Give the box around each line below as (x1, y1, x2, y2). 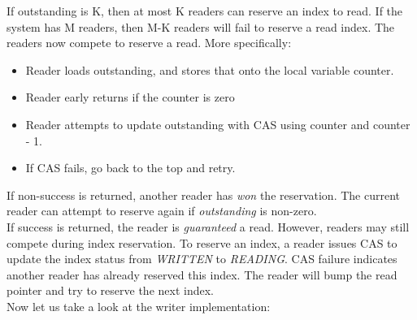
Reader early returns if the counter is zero (25, 89, 235, 106)
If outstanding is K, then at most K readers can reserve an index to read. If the (7, 2, 403, 19)
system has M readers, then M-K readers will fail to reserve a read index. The (7, 18, 395, 35)
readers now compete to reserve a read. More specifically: (7, 34, 292, 51)
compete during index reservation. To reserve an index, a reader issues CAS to (7, 234, 397, 251)
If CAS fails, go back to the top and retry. (25, 159, 236, 176)
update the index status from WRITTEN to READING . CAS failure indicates (7, 250, 397, 267)
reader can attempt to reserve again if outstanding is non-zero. (7, 202, 317, 219)
